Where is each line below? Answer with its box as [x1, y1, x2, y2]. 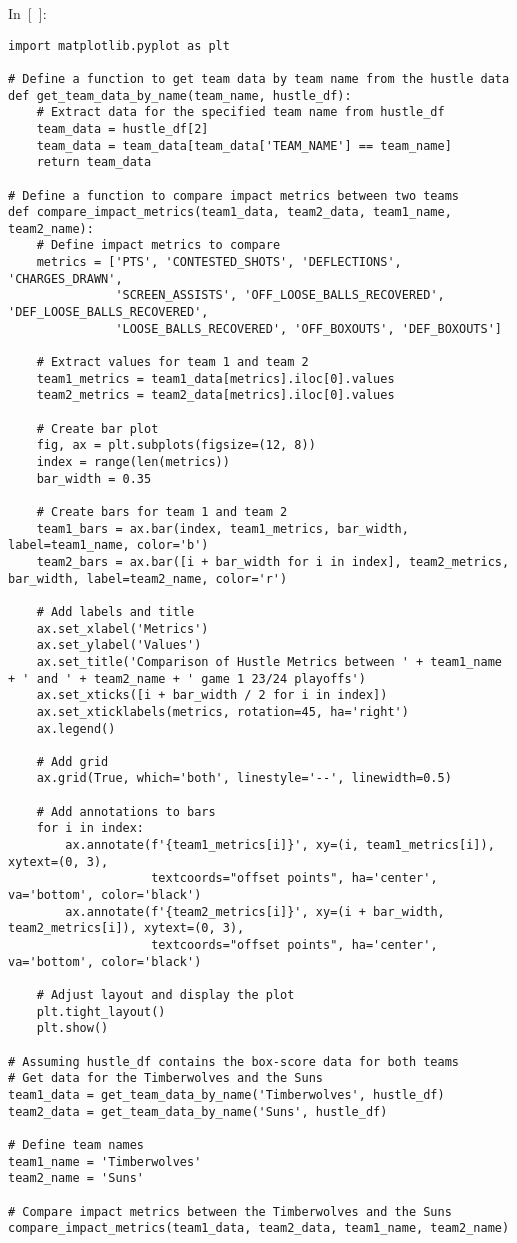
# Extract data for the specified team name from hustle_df [36, 105, 445, 120]
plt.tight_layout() [36, 1004, 166, 1019]
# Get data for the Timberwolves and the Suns [8, 1071, 323, 1086]
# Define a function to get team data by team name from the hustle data [8, 71, 510, 86]
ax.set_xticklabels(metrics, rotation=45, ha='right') [36, 704, 409, 719]
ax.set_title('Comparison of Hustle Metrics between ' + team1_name [36, 654, 502, 669]
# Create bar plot [36, 421, 159, 436]
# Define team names [8, 1137, 145, 1152]
